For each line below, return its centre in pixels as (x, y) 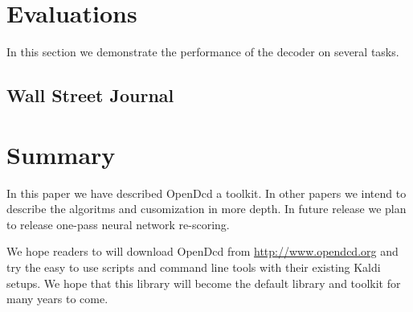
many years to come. (57, 299)
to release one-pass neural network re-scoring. (118, 224)
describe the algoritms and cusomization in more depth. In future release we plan (206, 209)
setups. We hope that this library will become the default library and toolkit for (204, 283)
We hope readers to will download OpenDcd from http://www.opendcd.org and (202, 251)
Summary (61, 154)
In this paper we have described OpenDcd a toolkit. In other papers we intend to (206, 193)
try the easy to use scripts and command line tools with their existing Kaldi (194, 267)
